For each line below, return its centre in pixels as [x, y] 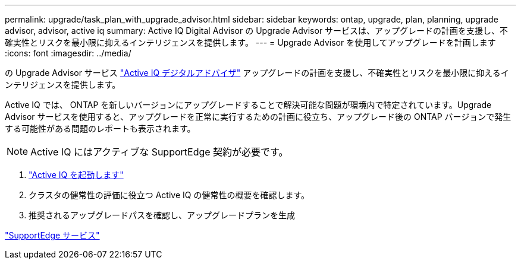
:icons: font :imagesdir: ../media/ [68, 53]
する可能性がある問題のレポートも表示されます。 [100, 128]
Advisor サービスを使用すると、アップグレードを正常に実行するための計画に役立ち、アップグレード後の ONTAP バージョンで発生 [258, 117]
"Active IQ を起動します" [76, 175]
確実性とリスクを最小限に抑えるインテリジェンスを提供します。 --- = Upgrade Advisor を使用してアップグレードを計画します [250, 42]
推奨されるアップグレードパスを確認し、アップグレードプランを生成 [162, 215]
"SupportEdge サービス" [52, 235]
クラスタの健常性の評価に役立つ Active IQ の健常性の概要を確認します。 [169, 195]
